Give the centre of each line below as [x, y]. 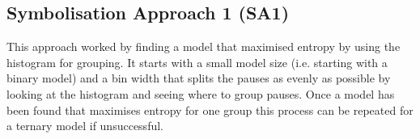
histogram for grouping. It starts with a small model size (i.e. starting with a [197, 62]
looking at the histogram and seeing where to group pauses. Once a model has [201, 93]
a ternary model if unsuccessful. [85, 126]
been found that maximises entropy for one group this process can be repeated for [210, 110]
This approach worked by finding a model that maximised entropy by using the [204, 46]
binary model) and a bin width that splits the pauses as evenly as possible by [199, 78]
